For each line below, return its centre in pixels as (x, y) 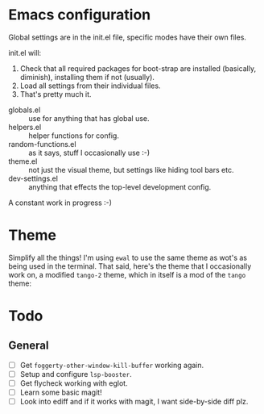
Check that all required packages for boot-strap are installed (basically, (138, 68)
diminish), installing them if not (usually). (87, 77)
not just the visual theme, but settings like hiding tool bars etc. (131, 169)
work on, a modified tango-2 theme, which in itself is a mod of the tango (127, 274)
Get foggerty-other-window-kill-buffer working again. (112, 365)
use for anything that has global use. (89, 118)
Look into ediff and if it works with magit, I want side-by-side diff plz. (134, 402)
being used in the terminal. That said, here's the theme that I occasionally (130, 266)
